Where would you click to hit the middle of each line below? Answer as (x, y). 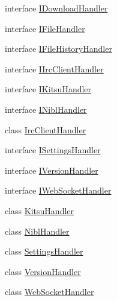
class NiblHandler (37, 231)
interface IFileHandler (45, 28)
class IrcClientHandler (46, 129)
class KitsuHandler (40, 210)
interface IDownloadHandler (56, 8)
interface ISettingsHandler (53, 150)
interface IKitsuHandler (48, 89)
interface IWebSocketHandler (58, 190)
